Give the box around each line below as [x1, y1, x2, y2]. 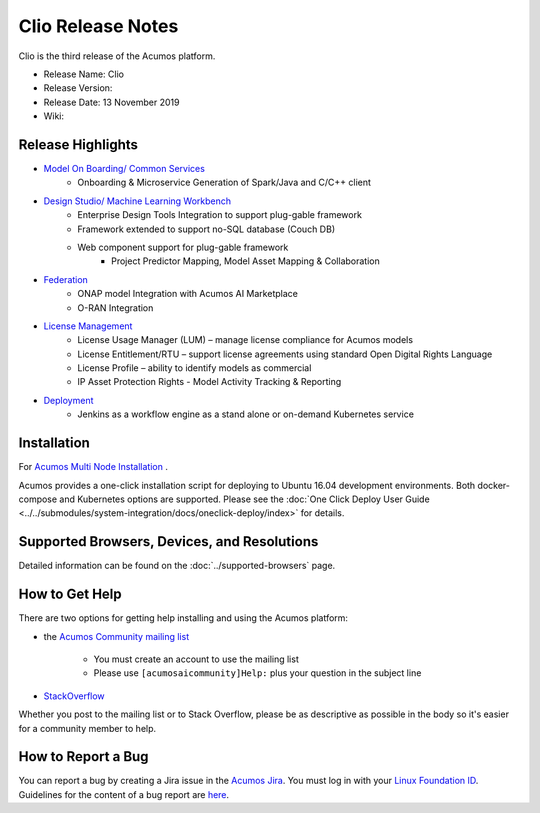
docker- [477, 479, 510, 491]
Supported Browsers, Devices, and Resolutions [18, 533, 319, 550]
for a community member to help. [18, 722, 157, 734]
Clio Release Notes [18, 15, 179, 37]
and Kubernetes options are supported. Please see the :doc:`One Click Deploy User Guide [59, 493, 430, 505]
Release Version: [43, 82, 113, 94]
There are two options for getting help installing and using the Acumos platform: [18, 612, 349, 624]
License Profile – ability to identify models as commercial [77, 362, 312, 374]
